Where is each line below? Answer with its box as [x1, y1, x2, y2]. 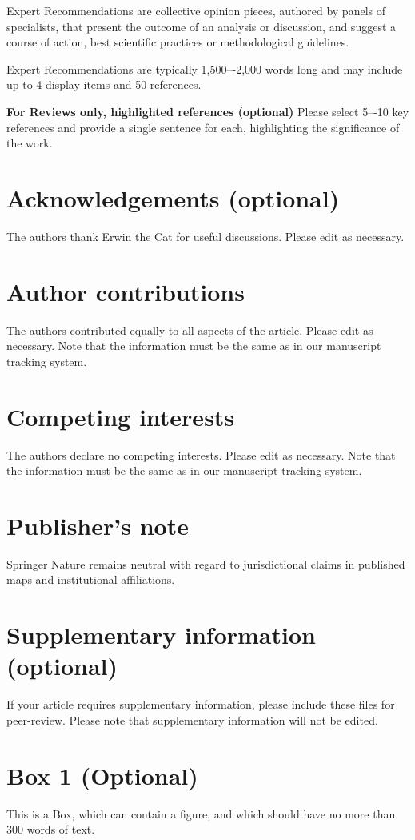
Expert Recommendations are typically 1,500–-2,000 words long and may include [6, 60, 403, 77]
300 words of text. [6, 821, 95, 838]
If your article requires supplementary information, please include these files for [6, 696, 395, 713]
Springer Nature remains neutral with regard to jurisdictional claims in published [6, 555, 405, 572]
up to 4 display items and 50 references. [6, 76, 202, 93]
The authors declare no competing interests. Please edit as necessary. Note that [6, 446, 396, 463]
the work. [6, 135, 53, 151]
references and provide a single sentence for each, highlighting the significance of [6, 119, 400, 135]
